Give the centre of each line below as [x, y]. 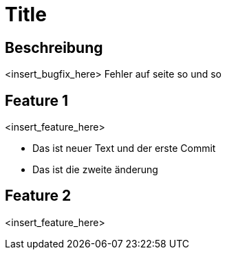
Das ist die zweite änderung [95, 170]
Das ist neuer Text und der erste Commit [124, 148]
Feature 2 [38, 196]
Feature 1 [36, 100]
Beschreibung [54, 47]
